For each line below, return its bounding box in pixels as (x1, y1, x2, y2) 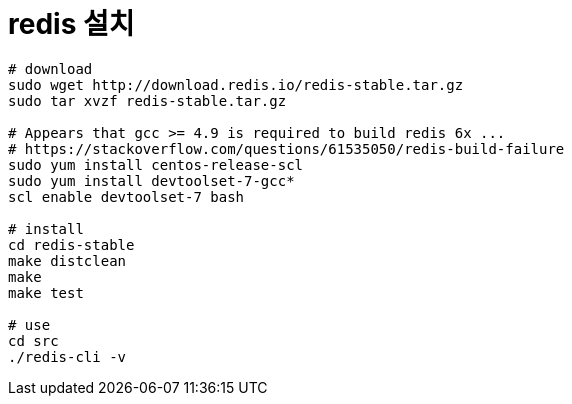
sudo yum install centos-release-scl (8, 156, 304, 173)
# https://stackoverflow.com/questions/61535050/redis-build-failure (8, 140, 565, 157)
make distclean (8, 252, 127, 269)
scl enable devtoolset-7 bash (8, 188, 245, 205)
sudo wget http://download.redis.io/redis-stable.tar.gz (8, 76, 464, 93)
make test (8, 284, 84, 301)
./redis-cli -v (8, 348, 127, 365)
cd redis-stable (8, 236, 135, 253)
